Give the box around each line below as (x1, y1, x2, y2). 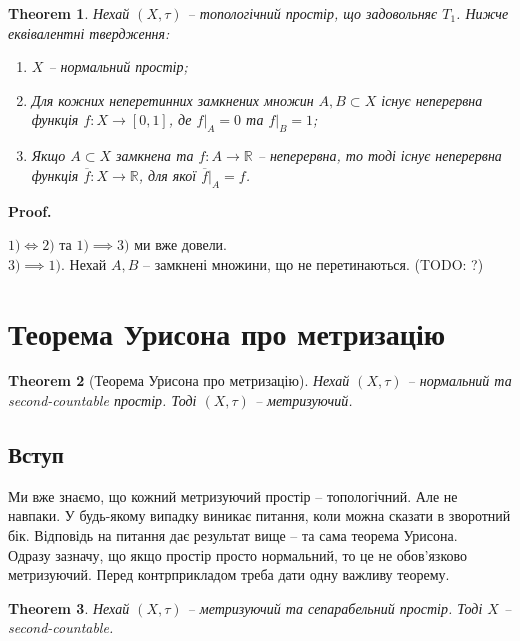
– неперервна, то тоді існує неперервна (257, 145, 502, 166)
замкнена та (116, 145, 194, 166)
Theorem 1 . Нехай (8, 3, 130, 23)
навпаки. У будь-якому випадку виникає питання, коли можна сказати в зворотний (8, 505, 511, 526)
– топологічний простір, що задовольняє (187, 3, 438, 23)
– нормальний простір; (48, 56, 188, 77)
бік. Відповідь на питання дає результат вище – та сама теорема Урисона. (8, 525, 458, 546)
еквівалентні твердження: (8, 22, 170, 43)
